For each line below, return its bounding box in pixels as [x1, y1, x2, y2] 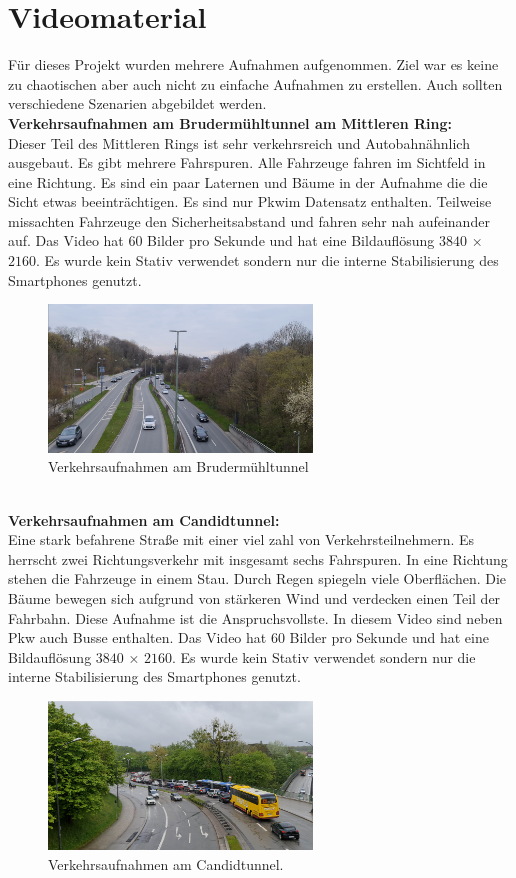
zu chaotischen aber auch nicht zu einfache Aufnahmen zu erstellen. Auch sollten [8, 73, 503, 94]
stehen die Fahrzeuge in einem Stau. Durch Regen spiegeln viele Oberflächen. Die [8, 568, 507, 589]
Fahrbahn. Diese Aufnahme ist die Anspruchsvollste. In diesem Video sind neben [8, 607, 503, 628]
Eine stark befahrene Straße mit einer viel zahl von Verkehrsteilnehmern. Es [8, 529, 475, 550]
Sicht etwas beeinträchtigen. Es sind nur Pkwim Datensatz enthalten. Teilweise [8, 191, 492, 212]
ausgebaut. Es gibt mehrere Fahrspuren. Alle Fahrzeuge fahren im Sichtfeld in [8, 152, 486, 173]
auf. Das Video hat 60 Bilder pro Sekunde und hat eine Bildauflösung [8, 230, 435, 251]
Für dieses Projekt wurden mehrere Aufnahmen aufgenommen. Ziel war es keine [8, 54, 499, 75]
